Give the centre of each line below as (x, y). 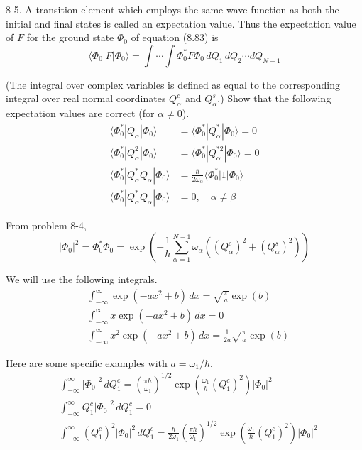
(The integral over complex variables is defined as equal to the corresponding (173, 84)
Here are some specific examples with (87, 362)
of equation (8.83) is (175, 37)
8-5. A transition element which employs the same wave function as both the (172, 9)
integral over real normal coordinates (86, 98)
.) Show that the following (274, 98)
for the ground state (70, 37)
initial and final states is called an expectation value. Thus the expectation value (181, 23)
